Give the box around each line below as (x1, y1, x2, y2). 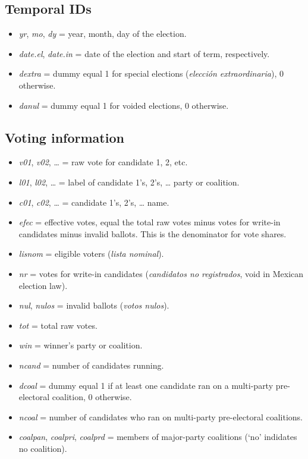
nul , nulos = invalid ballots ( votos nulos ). (18, 299, 169, 312)
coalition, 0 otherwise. (52, 391, 132, 403)
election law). (18, 279, 68, 291)
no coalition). (18, 442, 67, 454)
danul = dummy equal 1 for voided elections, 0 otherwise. (18, 99, 229, 111)
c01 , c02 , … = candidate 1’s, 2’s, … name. (18, 196, 169, 208)
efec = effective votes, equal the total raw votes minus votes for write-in (18, 216, 281, 228)
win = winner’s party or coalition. (18, 339, 143, 351)
